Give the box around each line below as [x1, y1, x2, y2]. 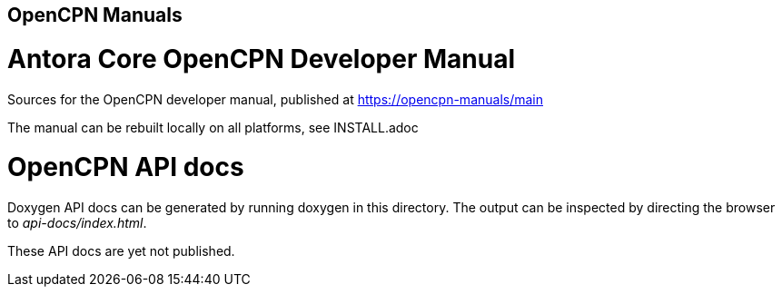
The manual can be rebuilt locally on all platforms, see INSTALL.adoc [7, 119, 419, 135]
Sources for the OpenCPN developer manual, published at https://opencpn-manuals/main [7, 91, 544, 107]
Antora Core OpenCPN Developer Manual [7, 43, 516, 74]
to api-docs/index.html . [7, 215, 147, 230]
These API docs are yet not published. [7, 243, 235, 259]
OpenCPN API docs [7, 152, 244, 183]
